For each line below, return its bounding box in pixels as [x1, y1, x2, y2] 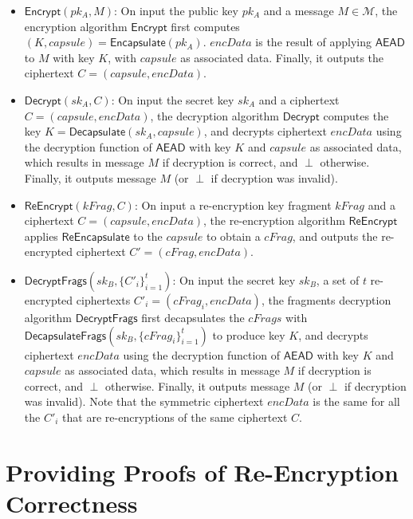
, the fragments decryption [261, 291, 391, 308]
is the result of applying [255, 33, 372, 50]
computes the [323, 107, 389, 124]
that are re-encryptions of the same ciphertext [62, 408, 288, 425]
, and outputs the [292, 227, 378, 244]
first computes [171, 18, 240, 34]
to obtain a [206, 227, 261, 244]
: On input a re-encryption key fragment [134, 196, 332, 213]
